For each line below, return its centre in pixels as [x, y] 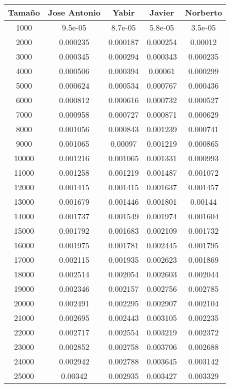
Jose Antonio [74, 12]
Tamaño [24, 12]
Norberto [203, 12]
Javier [162, 12]
